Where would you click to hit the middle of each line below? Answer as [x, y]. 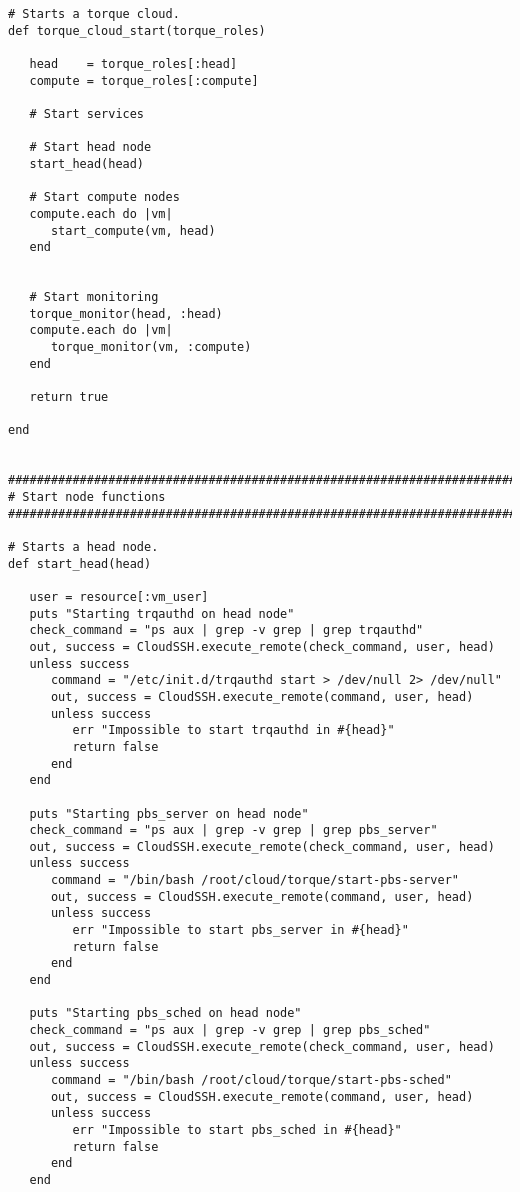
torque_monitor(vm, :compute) [151, 347]
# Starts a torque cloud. [94, 14]
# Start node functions [87, 497]
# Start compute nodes [104, 197]
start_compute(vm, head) [133, 230]
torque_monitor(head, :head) [126, 313]
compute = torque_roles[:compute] [144, 80]
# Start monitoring [94, 297]
